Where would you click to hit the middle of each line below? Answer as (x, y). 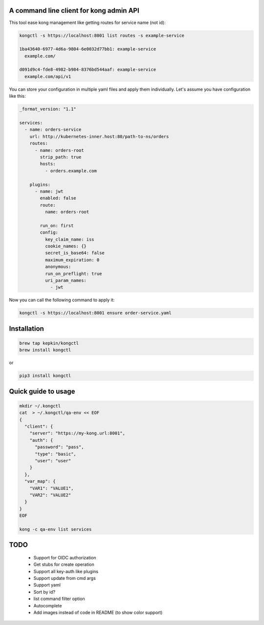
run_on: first (57, 226)
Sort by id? (44, 592)
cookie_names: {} (66, 246)
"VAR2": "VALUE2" (50, 495)
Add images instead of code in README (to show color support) (98, 613)
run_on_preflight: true (73, 274)
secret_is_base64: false (75, 253)
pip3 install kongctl (45, 376)
